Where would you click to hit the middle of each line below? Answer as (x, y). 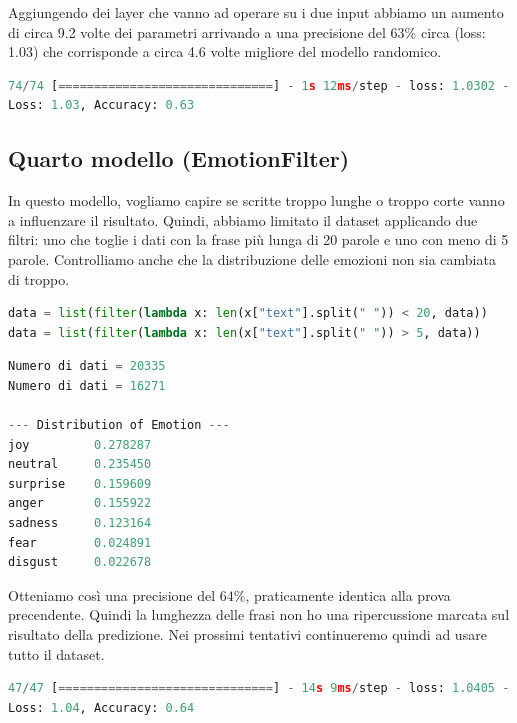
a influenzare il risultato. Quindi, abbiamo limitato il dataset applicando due (243, 219)
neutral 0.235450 (80, 464)
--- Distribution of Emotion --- (119, 425)
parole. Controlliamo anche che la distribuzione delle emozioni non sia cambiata (252, 258)
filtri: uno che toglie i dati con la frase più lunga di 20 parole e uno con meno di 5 (258, 239)
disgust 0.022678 (80, 562)
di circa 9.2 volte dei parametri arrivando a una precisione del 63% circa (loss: (247, 31)
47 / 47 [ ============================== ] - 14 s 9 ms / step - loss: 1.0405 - (259, 688)
